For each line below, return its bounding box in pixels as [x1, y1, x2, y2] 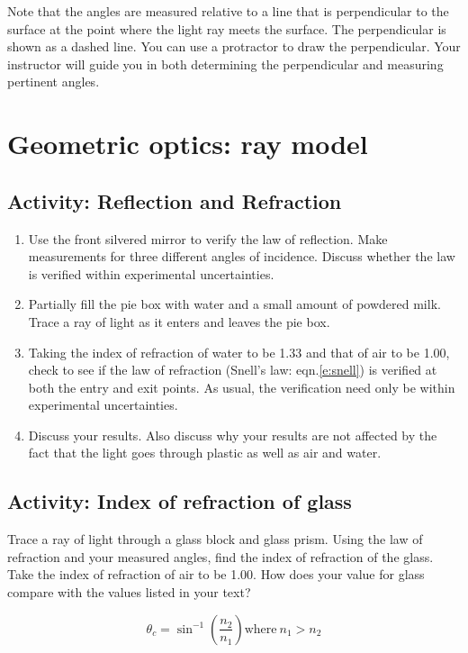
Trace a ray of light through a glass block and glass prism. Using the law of [7, 530, 423, 549]
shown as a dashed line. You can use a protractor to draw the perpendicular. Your [7, 37, 461, 56]
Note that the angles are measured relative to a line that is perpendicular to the [7, 2, 449, 20]
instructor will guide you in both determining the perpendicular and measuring [7, 54, 444, 73]
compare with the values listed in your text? [7, 583, 251, 602]
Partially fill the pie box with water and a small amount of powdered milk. [28, 295, 441, 313]
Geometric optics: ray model [7, 125, 368, 162]
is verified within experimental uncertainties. [28, 264, 274, 283]
